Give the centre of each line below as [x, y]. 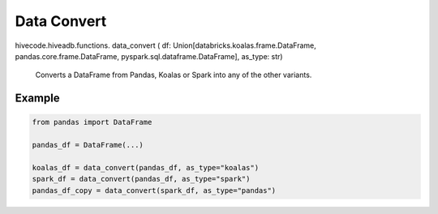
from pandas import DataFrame [92, 122]
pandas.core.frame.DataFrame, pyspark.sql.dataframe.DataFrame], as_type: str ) [149, 56]
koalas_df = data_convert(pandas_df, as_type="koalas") [146, 167]
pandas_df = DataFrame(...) [88, 145]
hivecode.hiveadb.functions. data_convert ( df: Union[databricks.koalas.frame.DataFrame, [165, 45]
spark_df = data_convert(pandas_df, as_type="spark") [141, 179]
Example [37, 98]
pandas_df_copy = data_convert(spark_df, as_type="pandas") [154, 190]
